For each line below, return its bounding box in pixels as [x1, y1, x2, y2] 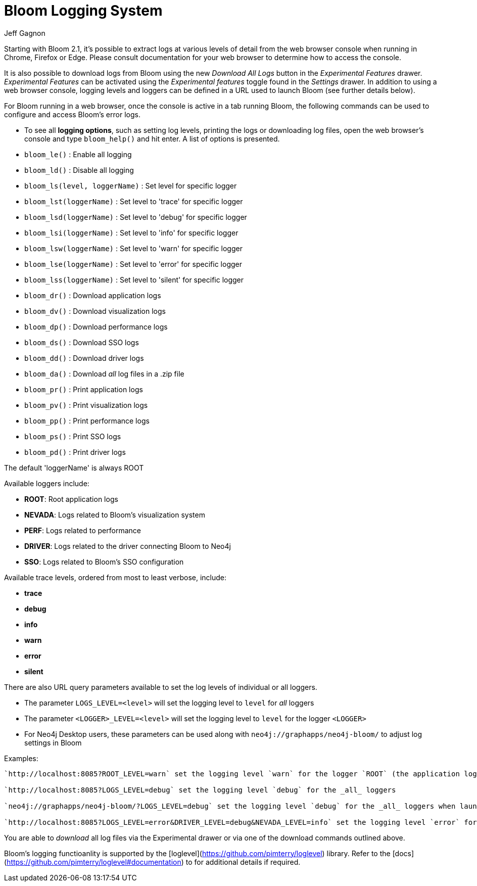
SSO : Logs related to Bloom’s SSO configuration [24, 557, 184, 566]
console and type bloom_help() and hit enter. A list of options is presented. [24, 134, 280, 143]
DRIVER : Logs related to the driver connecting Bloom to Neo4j [24, 541, 231, 550]
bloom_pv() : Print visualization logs [24, 400, 148, 409]
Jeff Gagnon [4, 28, 45, 37]
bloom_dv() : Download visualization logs [24, 306, 166, 315]
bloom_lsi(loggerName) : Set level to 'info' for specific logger [24, 228, 239, 237]
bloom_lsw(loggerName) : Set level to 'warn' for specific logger [24, 244, 243, 253]
